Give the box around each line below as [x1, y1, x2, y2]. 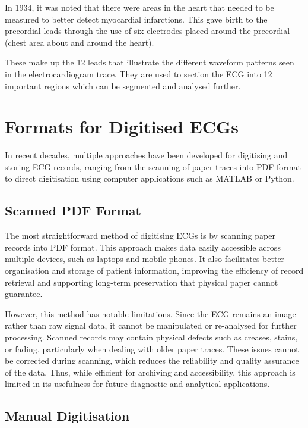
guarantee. [5, 288, 43, 300]
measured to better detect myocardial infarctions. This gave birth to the [5, 13, 268, 25]
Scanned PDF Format [5, 201, 141, 220]
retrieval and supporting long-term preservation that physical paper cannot [5, 276, 278, 288]
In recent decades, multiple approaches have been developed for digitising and [5, 149, 288, 161]
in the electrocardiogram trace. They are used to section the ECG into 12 [5, 67, 272, 80]
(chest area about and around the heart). [5, 36, 154, 48]
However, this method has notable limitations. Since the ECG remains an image [5, 307, 296, 320]
